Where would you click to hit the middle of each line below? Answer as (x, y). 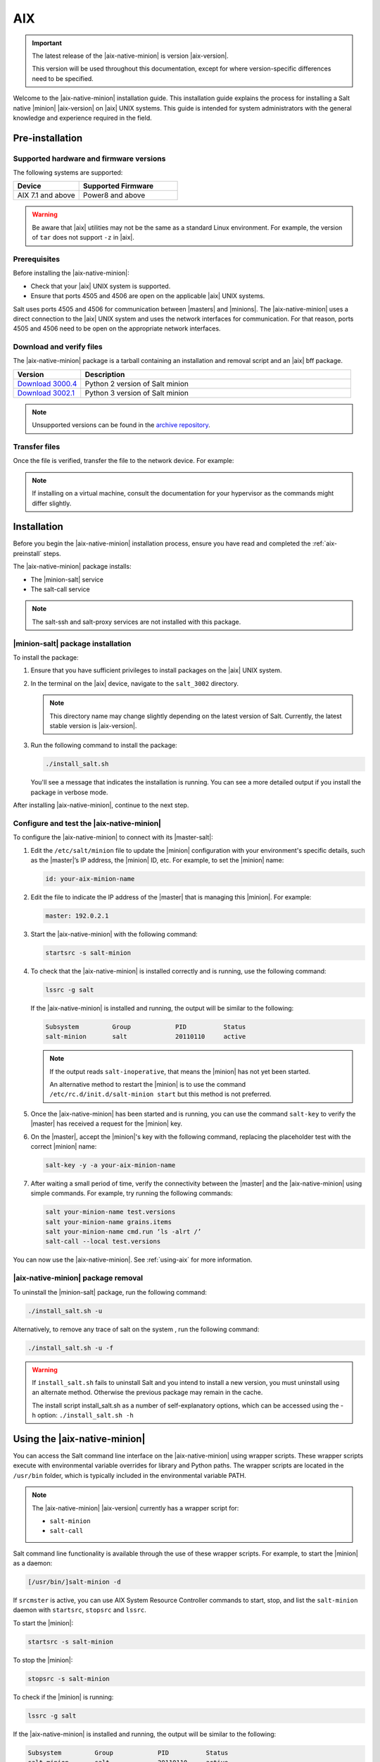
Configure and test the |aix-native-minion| (87, 823)
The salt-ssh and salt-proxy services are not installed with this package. (137, 622)
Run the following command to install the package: (104, 745)
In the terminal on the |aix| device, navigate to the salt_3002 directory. (135, 683)
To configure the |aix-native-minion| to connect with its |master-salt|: (113, 837)
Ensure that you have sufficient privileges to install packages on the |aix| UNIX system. (156, 670)
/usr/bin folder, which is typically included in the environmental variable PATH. (129, 1475)
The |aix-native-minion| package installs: (72, 567)
